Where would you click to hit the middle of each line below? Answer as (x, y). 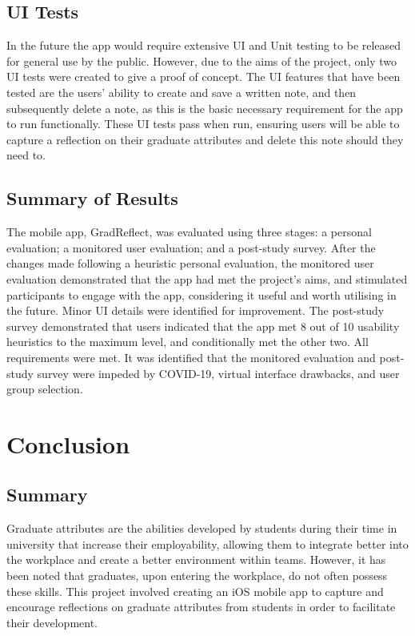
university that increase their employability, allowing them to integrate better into (207, 543)
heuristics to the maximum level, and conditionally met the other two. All (188, 342)
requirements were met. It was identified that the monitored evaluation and (191, 357)
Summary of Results (92, 198)
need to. (26, 155)
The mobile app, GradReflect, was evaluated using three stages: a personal (189, 232)
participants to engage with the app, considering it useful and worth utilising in (202, 294)
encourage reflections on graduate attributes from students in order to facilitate (201, 607)
